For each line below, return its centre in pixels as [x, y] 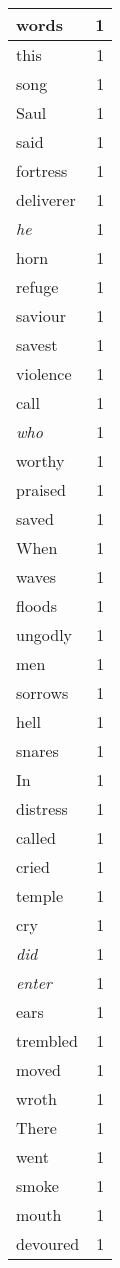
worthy [40, 460]
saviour [41, 315]
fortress [42, 170]
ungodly [44, 634]
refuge [37, 286]
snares [37, 750]
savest [37, 344]
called [36, 837]
